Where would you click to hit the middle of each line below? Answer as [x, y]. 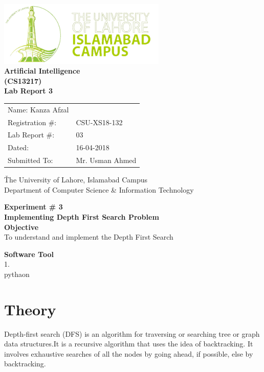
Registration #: [32, 122]
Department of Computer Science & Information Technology [99, 189]
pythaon [17, 274]
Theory [30, 309]
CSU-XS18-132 [99, 122]
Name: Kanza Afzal [38, 109]
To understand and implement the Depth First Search [89, 237]
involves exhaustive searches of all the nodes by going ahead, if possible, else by [129, 353]
